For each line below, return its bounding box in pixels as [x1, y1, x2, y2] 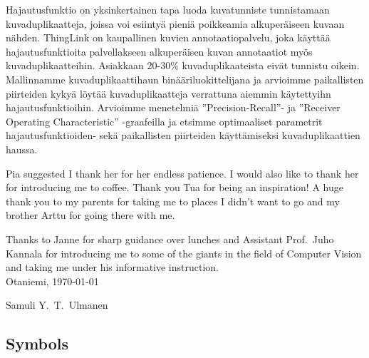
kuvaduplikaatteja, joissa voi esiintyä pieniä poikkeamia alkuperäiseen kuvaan [6, 16, 345, 31]
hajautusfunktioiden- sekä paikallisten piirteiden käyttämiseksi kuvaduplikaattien [6, 128, 360, 143]
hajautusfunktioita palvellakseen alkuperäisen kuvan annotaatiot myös [6, 44, 313, 58]
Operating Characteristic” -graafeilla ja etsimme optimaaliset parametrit [6, 113, 323, 128]
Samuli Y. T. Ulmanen [6, 297, 108, 312]
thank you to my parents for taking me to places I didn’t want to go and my [6, 193, 340, 208]
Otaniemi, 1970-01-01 [6, 273, 99, 288]
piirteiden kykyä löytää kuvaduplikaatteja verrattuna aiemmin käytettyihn [6, 86, 331, 101]
